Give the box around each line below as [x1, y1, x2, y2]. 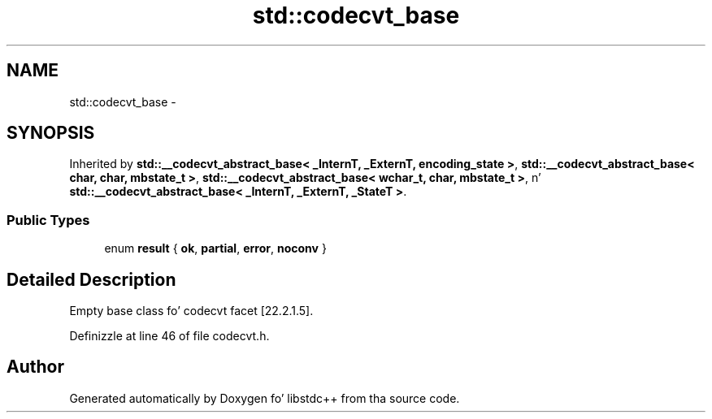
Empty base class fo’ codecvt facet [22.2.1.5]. [69, 304, 314, 318]
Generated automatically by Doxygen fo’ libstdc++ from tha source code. [69, 391, 460, 405]
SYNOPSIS [7, 123, 95, 144]
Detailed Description [7, 269, 176, 290]
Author [7, 356, 64, 378]
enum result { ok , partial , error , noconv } [104, 241, 327, 256]
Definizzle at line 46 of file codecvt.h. [69, 329, 270, 343]
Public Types [7, 211, 90, 228]
